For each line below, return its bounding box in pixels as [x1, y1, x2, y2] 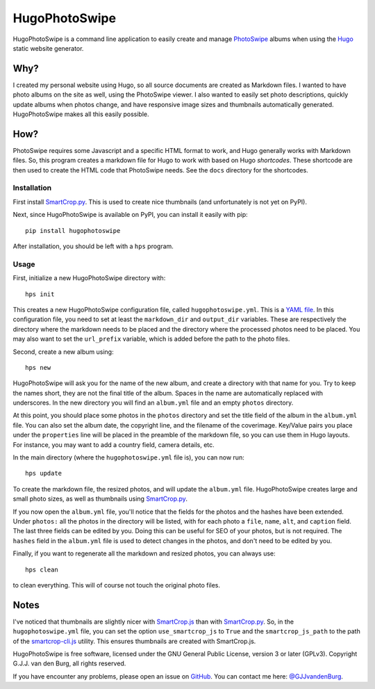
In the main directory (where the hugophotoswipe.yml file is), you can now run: [12, 453, 244, 462]
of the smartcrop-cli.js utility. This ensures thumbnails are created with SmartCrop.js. [12, 637, 256, 645]
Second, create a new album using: [12, 348, 114, 356]
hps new [25, 364, 51, 371]
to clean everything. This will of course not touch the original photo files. [12, 581, 221, 589]
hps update [25, 469, 62, 478]
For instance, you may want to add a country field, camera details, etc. [12, 440, 215, 448]
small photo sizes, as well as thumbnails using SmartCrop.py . [12, 494, 187, 503]
